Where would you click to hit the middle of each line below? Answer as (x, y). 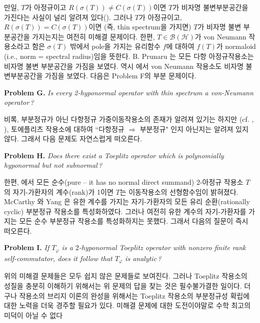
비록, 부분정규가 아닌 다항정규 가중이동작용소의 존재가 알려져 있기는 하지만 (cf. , (129, 119)
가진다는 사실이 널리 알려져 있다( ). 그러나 (68, 17)
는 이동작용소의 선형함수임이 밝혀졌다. (179, 191)
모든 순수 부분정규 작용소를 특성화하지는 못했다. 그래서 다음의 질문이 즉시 (134, 221)
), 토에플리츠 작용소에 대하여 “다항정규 (64, 129)
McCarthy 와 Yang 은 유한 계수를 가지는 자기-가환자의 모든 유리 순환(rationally (127, 201)
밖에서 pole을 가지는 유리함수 (115, 46)
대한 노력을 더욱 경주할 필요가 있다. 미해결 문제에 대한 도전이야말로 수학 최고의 (127, 305)
